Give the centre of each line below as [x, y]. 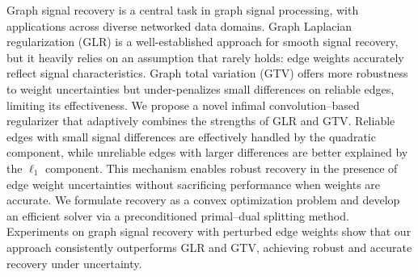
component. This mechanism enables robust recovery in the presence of [222, 168]
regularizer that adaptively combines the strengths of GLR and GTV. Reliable [201, 121]
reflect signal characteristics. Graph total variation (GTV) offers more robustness [207, 73]
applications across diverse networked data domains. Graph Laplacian [179, 25]
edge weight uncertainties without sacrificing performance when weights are [194, 184]
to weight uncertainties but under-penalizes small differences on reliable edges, [201, 88]
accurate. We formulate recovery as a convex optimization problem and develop [203, 200]
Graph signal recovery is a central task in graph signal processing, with [183, 10]
